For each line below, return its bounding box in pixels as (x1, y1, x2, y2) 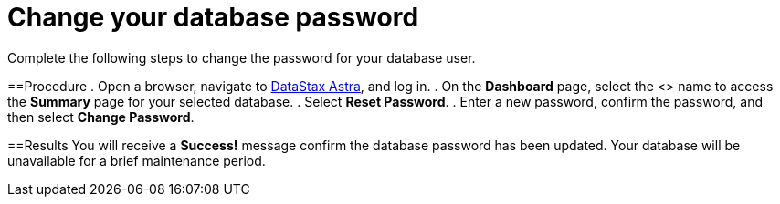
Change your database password (7, 2, 419, 33)
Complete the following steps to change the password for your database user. (7, 49, 476, 66)
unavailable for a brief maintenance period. (7, 152, 266, 168)
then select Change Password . (7, 108, 195, 125)
